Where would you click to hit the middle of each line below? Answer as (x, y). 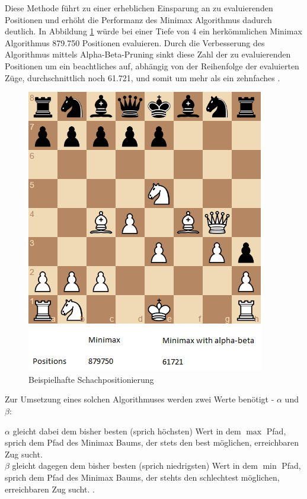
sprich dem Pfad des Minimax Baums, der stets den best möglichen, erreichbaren (152, 442)
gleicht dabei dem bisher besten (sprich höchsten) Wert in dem (127, 431)
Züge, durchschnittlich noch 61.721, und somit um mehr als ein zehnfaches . (143, 77)
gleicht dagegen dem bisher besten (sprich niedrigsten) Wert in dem (135, 466)
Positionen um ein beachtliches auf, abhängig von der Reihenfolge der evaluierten (152, 65)
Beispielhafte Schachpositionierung (91, 379)
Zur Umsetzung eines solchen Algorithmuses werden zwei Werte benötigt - (140, 399)
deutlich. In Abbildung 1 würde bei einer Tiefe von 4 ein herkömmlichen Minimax (153, 31)
